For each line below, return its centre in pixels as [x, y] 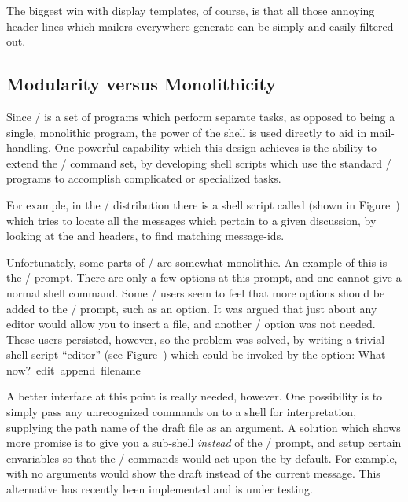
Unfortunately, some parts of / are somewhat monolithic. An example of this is [197, 262]
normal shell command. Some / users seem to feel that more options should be [196, 292]
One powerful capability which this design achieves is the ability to [215, 148]
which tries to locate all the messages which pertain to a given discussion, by [191, 220]
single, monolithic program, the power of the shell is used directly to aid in [187, 132]
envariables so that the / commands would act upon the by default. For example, [202, 458]
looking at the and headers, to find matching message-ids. [145, 236]
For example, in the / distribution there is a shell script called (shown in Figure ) [203, 204]
